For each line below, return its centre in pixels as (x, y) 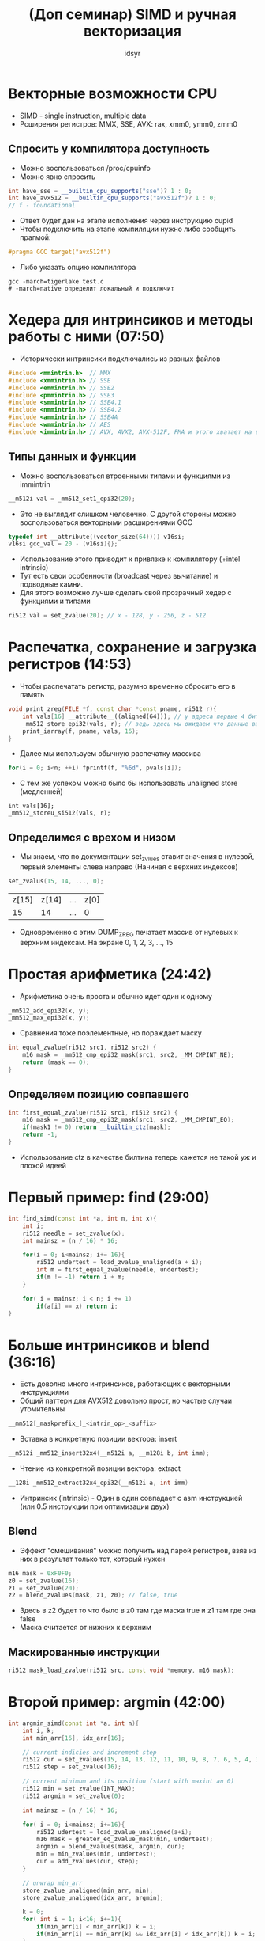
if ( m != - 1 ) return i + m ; (81, 1277)
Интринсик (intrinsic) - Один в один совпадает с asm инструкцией (131, 1498)
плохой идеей (43, 1165)
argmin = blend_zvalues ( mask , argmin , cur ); (111, 1847)
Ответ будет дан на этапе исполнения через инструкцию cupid (126, 221)
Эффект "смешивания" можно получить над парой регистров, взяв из (138, 1550)
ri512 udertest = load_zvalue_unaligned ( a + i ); (114, 1832)
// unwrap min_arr (52, 1883)
